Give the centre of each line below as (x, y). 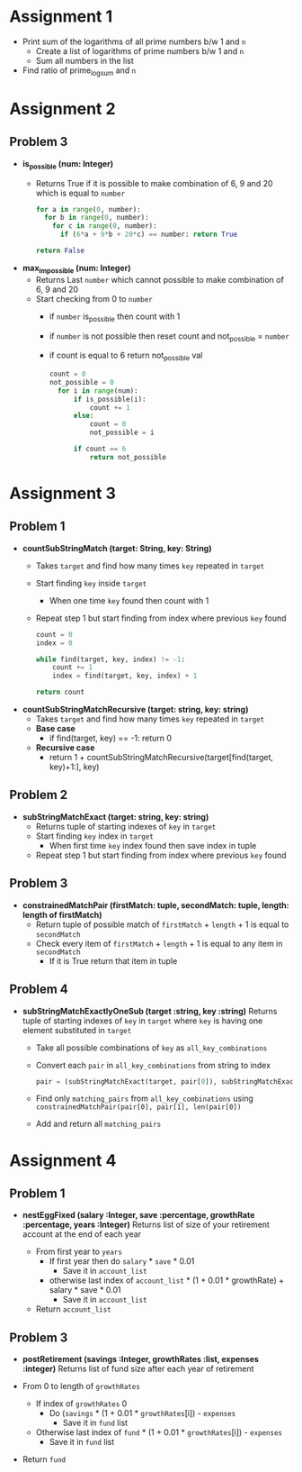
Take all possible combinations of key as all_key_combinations (151, 1048)
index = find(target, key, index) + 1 (125, 676)
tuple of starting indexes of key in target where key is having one (142, 1021)
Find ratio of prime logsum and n (79, 71)
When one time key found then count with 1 (129, 600)
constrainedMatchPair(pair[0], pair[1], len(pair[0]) (138, 1107)
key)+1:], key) (74, 767)
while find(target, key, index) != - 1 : (111, 659)
